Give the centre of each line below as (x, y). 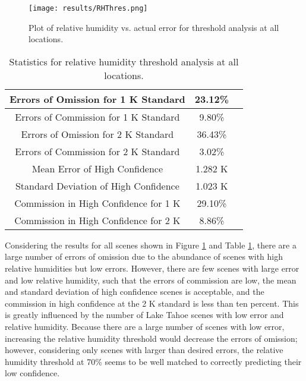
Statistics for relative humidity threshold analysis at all (124, 61)
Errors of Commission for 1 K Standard (97, 116)
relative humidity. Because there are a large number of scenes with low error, (145, 326)
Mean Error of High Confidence (97, 168)
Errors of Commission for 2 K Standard (97, 151)
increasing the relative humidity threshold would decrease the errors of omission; (151, 338)
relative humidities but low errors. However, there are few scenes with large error (152, 268)
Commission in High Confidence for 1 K (97, 203)
